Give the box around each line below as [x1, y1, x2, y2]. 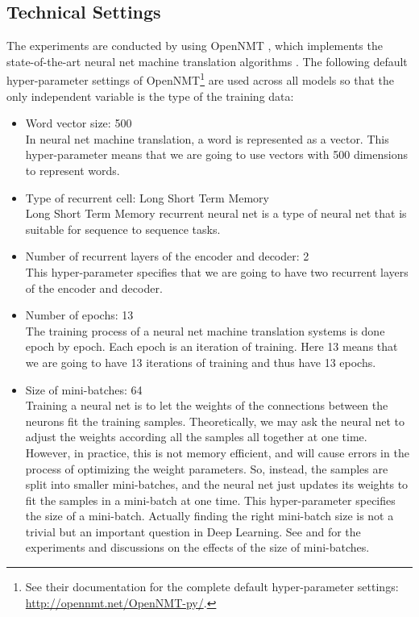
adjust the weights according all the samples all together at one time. [25, 428, 367, 445]
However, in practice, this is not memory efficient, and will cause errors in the [25, 444, 409, 461]
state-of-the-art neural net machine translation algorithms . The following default [6, 52, 408, 69]
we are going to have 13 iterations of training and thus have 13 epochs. [25, 353, 376, 370]
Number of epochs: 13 [25, 306, 134, 323]
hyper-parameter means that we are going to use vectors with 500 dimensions [25, 146, 408, 163]
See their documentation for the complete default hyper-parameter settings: [25, 578, 399, 595]
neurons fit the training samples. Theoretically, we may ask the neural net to [25, 412, 405, 429]
